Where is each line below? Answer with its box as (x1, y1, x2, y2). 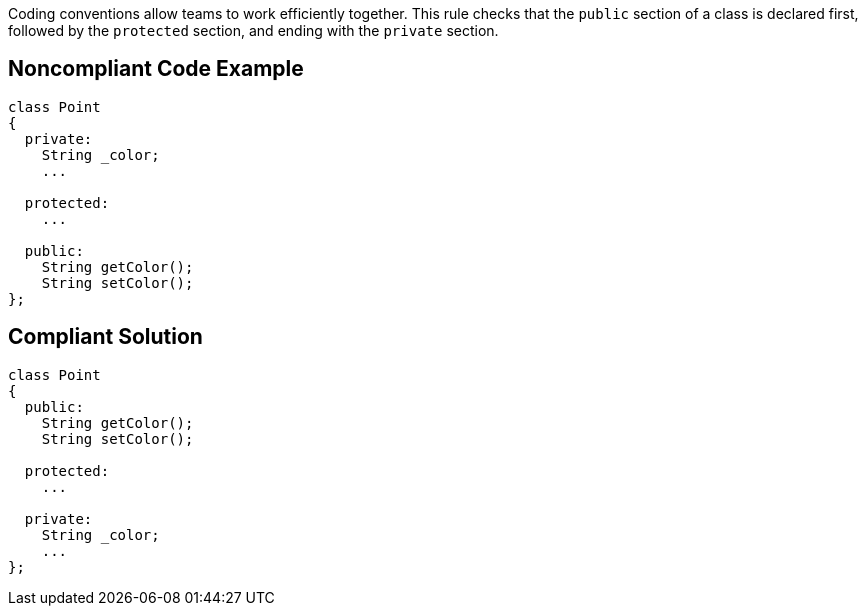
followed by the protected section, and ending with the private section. (8, 22, 499, 39)
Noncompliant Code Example (8, 56, 304, 82)
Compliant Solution (8, 324, 203, 350)
